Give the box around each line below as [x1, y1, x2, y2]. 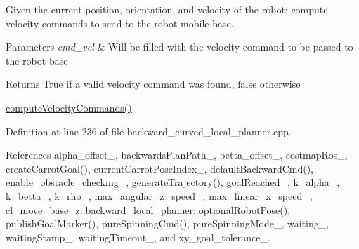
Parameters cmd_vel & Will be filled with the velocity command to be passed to [6, 39, 353, 54]
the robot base [6, 53, 68, 67]
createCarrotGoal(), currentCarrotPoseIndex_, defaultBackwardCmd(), [6, 161, 314, 175]
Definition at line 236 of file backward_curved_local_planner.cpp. [6, 123, 292, 138]
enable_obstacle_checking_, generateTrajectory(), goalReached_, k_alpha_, [6, 175, 340, 189]
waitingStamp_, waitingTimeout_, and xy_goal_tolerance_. [6, 229, 270, 244]
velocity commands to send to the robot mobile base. [6, 15, 234, 30]
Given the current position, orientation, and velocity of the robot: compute [6, 2, 328, 16]
